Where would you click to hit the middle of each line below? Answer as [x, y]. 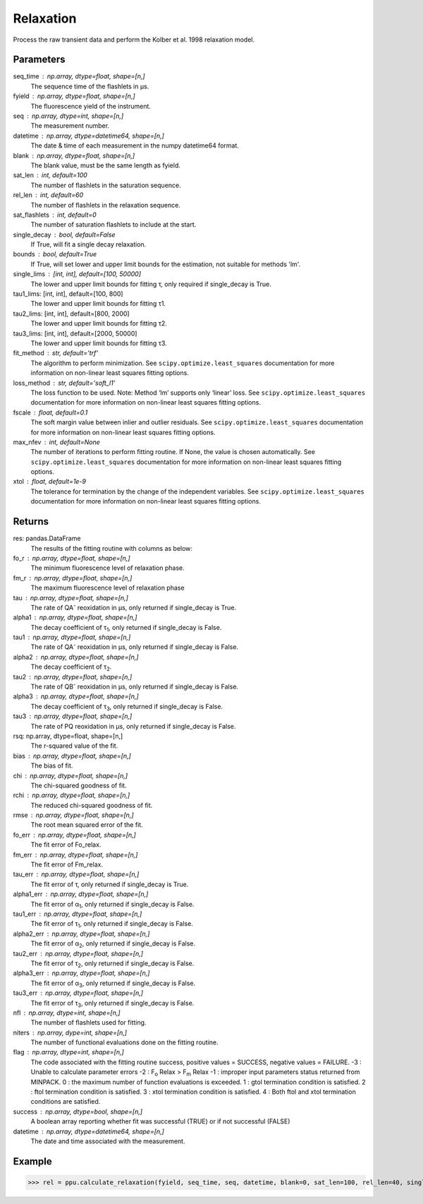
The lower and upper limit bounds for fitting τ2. [99, 323]
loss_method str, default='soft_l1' [64, 383]
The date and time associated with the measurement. [108, 1141]
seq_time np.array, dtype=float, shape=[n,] [79, 76]
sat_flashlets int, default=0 [55, 215]
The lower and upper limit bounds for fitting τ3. [99, 343]
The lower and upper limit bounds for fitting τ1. [98, 304]
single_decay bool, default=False [64, 234]
